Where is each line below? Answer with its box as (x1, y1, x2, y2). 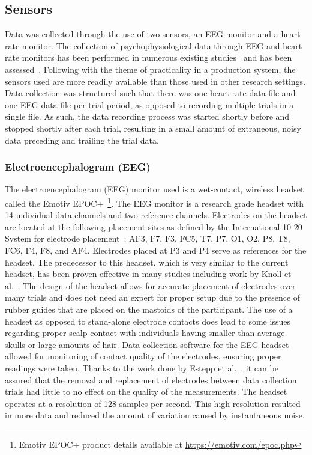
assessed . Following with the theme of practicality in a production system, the (5, 63, 296, 75)
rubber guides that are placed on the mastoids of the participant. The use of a (5, 302, 293, 315)
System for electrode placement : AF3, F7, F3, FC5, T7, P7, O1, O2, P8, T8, (5, 232, 290, 245)
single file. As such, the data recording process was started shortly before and (5, 110, 290, 123)
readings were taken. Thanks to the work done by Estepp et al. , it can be (5, 361, 278, 374)
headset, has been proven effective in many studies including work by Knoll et (5, 267, 292, 280)
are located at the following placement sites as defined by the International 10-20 (5, 220, 302, 233)
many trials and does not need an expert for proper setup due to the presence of (5, 291, 301, 304)
